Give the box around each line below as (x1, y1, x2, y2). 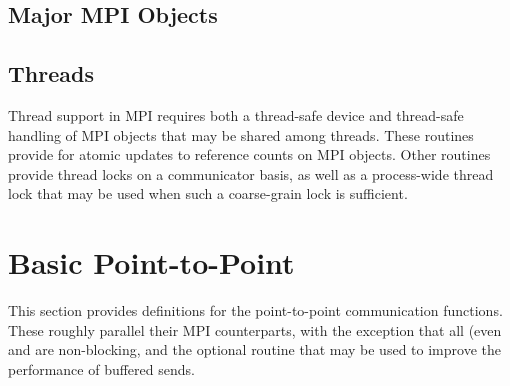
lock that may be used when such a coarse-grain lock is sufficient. (8, 183, 408, 204)
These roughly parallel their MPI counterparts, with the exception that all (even (8, 319, 502, 340)
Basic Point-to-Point (8, 242, 295, 283)
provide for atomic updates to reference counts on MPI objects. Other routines (8, 144, 491, 165)
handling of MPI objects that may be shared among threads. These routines (8, 124, 474, 145)
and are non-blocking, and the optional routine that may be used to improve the (8, 339, 501, 360)
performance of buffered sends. (8, 358, 195, 379)
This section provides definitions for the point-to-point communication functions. (8, 300, 503, 321)
